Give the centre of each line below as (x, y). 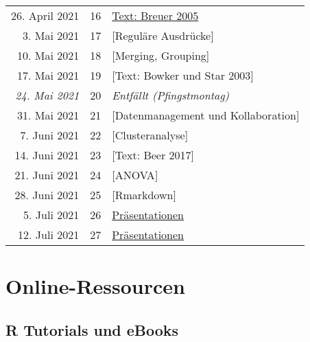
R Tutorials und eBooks (92, 329)
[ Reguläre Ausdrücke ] (163, 35)
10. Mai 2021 (48, 55)
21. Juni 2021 (47, 175)
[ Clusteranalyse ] (150, 135)
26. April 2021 (45, 15)
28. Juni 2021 (47, 195)
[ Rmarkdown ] (144, 195)
